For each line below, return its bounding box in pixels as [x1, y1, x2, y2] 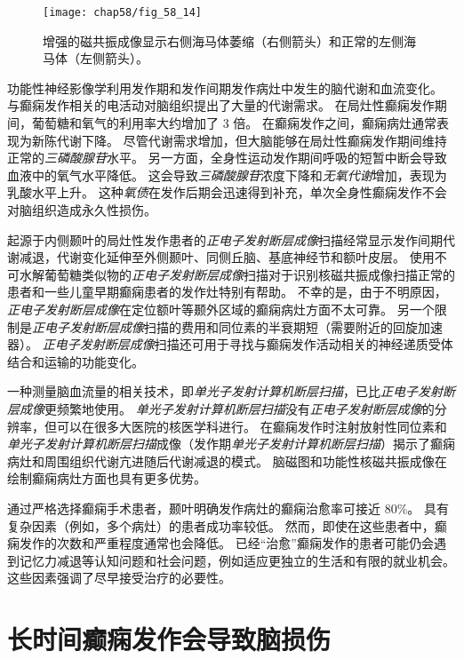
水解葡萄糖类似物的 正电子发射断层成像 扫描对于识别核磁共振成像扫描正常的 [19, 265, 455, 283]
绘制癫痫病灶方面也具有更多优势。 [7, 469, 206, 488]
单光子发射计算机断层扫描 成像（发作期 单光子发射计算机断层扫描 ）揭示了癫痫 [7, 434, 455, 453]
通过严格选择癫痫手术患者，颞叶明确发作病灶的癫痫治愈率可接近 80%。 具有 [7, 498, 449, 517]
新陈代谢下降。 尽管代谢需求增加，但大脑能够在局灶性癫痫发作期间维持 [31, 131, 447, 149]
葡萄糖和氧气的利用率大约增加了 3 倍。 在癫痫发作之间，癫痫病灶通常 [31, 114, 436, 132]
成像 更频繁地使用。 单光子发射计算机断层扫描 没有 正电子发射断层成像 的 [19, 399, 435, 417]
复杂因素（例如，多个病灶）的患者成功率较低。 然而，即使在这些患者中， [7, 516, 435, 535]
